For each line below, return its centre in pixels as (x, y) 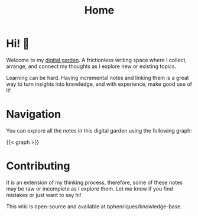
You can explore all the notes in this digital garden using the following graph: (99, 130)
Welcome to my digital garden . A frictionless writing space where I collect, (97, 60)
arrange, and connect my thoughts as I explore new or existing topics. (91, 66)
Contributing (38, 166)
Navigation (33, 115)
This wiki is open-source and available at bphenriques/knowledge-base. (94, 206)
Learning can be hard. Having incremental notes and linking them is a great (98, 78)
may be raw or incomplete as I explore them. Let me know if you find (90, 188)
